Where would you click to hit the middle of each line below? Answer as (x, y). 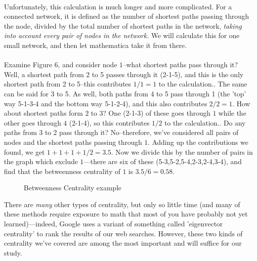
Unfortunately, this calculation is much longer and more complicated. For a (118, 6)
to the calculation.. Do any (205, 122)
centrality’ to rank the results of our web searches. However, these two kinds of (123, 233)
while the (233, 113)
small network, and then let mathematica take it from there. (95, 45)
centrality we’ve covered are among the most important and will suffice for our (123, 243)
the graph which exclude (41, 161)
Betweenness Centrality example (73, 188)
